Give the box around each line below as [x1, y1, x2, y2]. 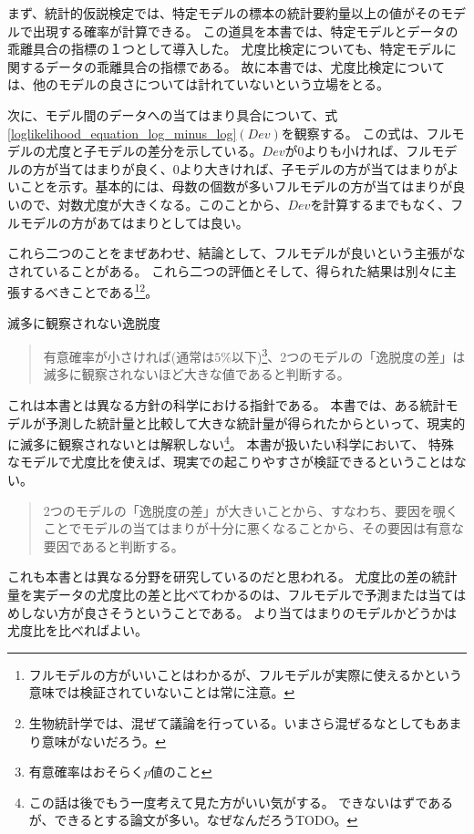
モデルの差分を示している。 [96, 141, 263, 160]
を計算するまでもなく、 [310, 194, 451, 213]
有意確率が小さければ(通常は [43, 346, 215, 366]
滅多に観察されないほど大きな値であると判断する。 [43, 365, 350, 384]
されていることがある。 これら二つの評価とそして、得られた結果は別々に [7, 261, 444, 280]
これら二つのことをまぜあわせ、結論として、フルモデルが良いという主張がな [7, 243, 466, 263]
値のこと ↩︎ [149, 762, 212, 781]
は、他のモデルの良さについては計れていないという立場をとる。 [7, 75, 389, 94]
